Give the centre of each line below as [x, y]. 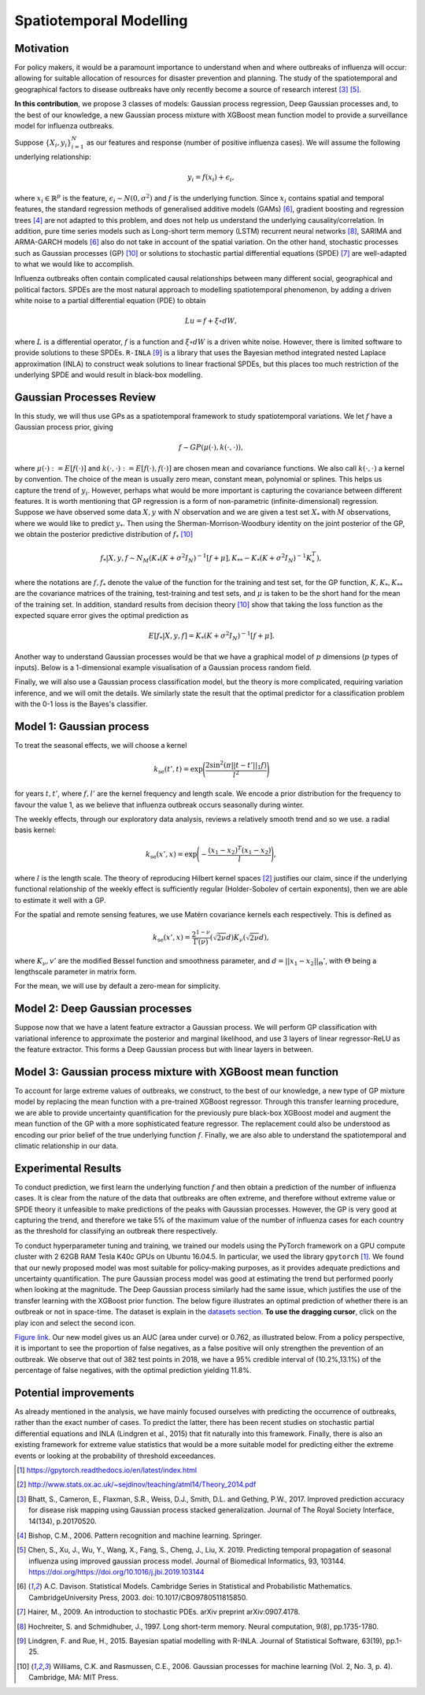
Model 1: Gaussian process [82, 727]
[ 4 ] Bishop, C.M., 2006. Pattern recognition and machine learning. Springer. [140, 1535]
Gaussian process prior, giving [64, 427]
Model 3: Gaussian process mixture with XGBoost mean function [176, 1072]
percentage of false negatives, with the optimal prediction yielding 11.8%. [133, 1371]
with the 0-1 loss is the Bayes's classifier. [81, 704]
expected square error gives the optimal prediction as [102, 615]
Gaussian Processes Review [85, 397]
